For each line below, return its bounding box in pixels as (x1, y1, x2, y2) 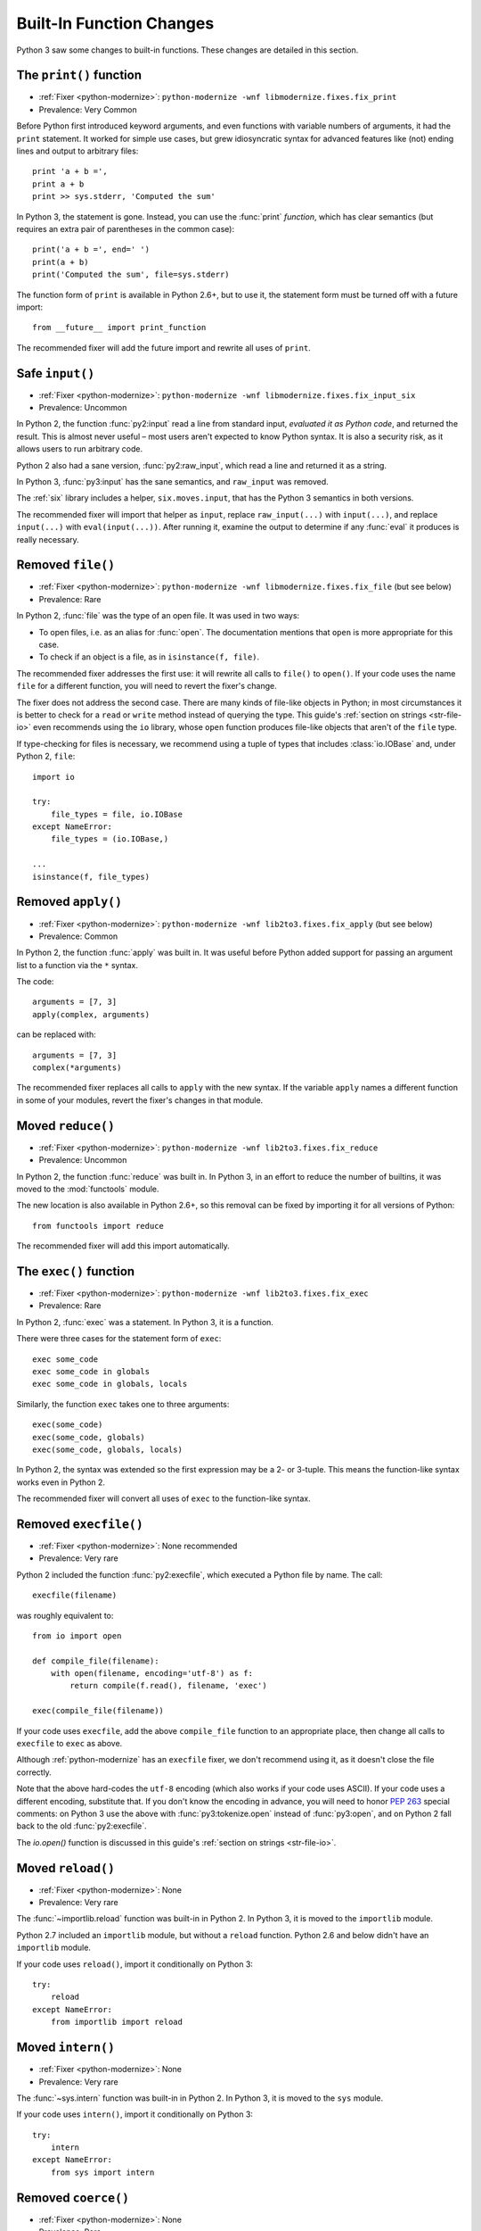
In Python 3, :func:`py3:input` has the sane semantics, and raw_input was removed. (16, 476, 329, 486)
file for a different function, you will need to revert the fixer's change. (16, 681, 278, 692)
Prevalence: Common (38, 931, 118, 941)
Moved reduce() (16, 1118, 116, 1133)
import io (32, 772, 75, 782)
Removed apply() (16, 894, 123, 909)
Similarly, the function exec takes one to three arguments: (16, 1398, 230, 1409)
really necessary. (16, 534, 79, 544)
